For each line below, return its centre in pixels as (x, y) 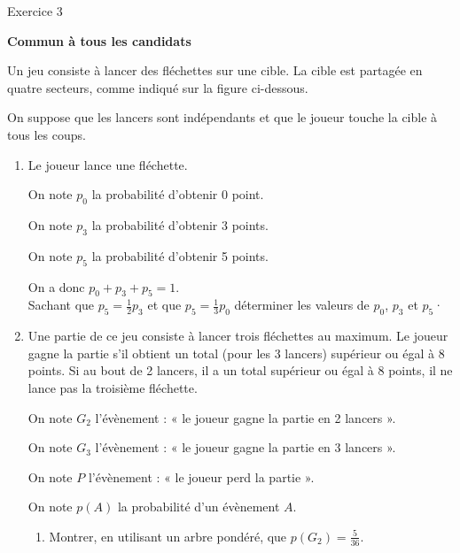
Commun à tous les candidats (99, 40)
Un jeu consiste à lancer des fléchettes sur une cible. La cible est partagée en (215, 70)
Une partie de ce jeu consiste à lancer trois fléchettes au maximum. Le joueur (238, 336)
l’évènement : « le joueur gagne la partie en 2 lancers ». (246, 417)
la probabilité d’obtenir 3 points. (180, 224)
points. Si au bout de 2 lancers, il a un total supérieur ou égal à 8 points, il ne (240, 370)
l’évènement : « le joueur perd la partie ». (201, 476)
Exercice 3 (35, 11)
